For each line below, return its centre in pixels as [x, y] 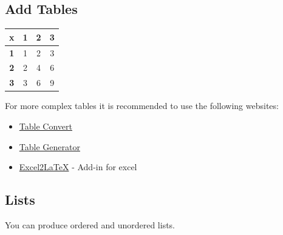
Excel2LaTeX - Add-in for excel [78, 167]
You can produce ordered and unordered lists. [90, 224]
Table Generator [49, 146]
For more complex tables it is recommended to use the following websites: [142, 106]
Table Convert [46, 126]
